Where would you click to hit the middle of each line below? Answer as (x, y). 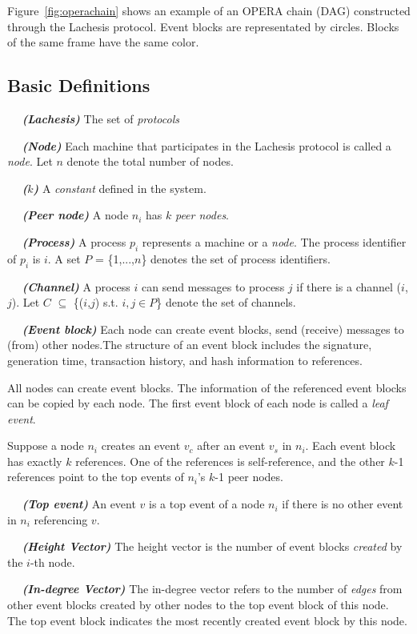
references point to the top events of (96, 477)
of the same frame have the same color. (103, 42)
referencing (61, 519)
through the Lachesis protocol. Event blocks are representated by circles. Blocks (203, 26)
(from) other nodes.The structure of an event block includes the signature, (190, 345)
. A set (64, 258)
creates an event (141, 445)
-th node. (52, 562)
